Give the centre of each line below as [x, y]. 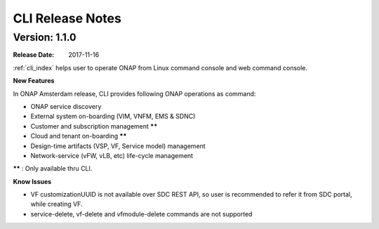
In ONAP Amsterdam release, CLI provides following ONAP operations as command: [134, 93]
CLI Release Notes [67, 18]
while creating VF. [57, 204]
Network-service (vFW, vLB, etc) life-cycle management [112, 155]
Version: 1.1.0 [45, 37]
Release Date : [34, 55]
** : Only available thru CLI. [53, 169]
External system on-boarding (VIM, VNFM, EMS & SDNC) [113, 117]
